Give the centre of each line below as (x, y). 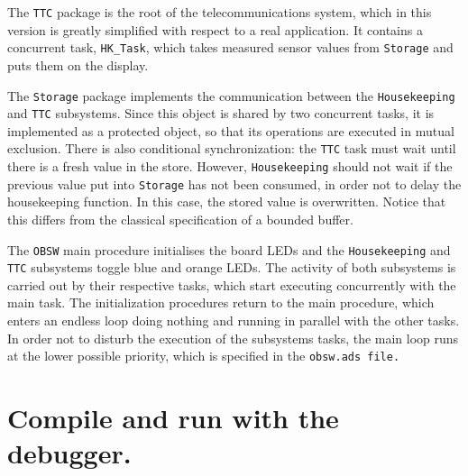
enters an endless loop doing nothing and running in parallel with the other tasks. (234, 320)
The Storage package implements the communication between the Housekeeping (231, 95)
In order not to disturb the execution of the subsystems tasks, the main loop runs (233, 338)
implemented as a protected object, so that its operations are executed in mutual (231, 130)
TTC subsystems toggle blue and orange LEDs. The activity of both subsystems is (232, 267)
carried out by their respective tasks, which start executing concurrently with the (232, 284)
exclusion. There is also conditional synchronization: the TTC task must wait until (232, 148)
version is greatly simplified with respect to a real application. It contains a (215, 29)
